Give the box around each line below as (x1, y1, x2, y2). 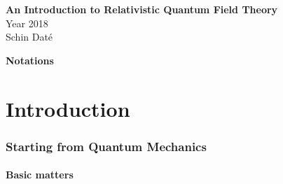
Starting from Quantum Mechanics (6, 137, 207, 155)
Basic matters (6, 167, 74, 182)
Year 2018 (6, 15, 48, 30)
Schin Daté (6, 29, 53, 44)
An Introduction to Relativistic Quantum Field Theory (6, 2, 278, 16)
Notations (6, 52, 54, 67)
